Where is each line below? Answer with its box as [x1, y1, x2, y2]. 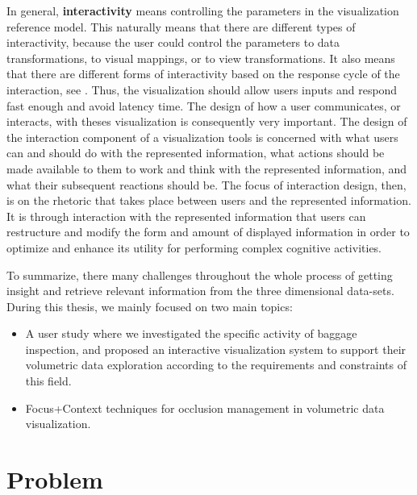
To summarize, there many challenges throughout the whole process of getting [6, 266, 393, 283]
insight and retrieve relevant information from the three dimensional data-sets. [6, 282, 394, 299]
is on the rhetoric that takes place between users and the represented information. [6, 192, 411, 209]
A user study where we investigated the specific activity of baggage [25, 325, 357, 342]
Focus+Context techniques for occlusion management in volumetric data [25, 399, 385, 416]
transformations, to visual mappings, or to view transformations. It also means [6, 49, 395, 66]
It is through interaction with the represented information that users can [6, 207, 366, 224]
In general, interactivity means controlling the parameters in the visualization [6, 2, 399, 19]
